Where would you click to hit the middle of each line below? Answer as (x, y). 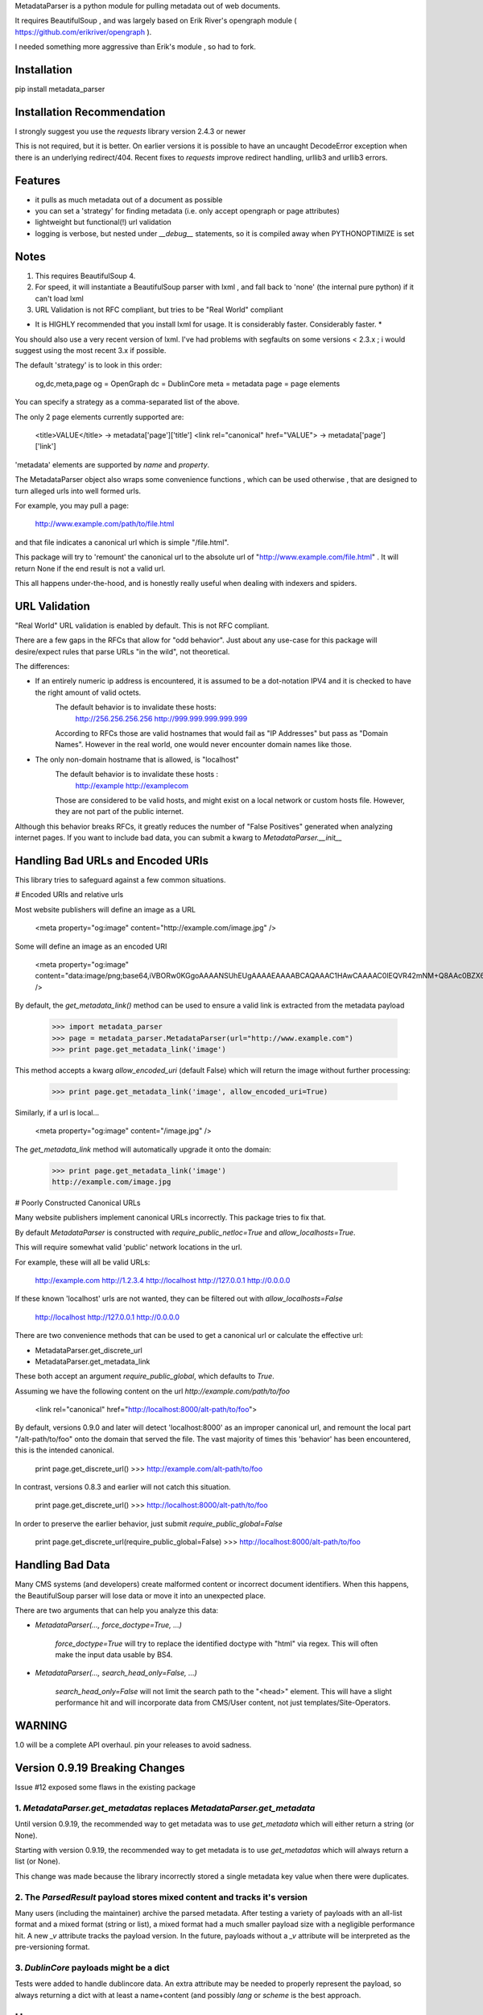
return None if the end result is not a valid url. (90, 568)
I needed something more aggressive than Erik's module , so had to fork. (136, 47)
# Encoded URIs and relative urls (69, 895)
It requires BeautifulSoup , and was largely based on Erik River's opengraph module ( (156, 21)
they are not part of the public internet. (120, 812)
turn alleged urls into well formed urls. (78, 491)
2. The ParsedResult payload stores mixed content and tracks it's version (161, 1897)
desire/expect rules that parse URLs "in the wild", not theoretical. (122, 651)
